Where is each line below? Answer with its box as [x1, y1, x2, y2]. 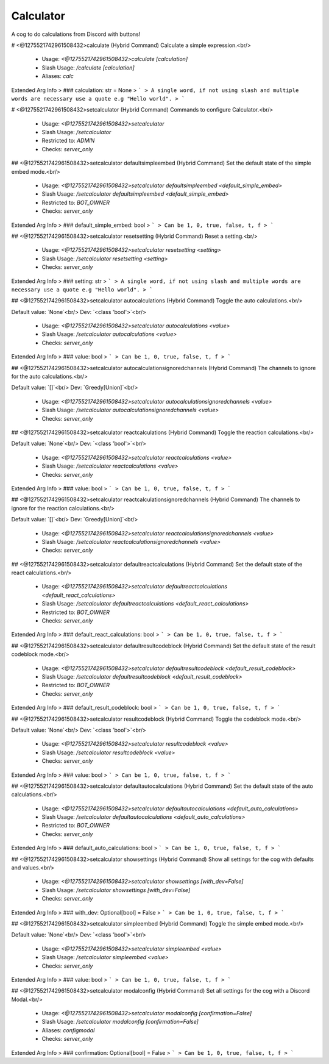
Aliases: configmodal [41, 1026, 95, 1034]
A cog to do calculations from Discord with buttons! [11, 30, 141, 38]
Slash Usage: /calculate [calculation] [41, 64, 135, 71]
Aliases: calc [41, 73, 74, 80]
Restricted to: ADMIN [41, 137, 95, 145]
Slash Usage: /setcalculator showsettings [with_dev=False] [41, 886, 191, 893]
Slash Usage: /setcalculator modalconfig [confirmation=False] [41, 1018, 199, 1026]
